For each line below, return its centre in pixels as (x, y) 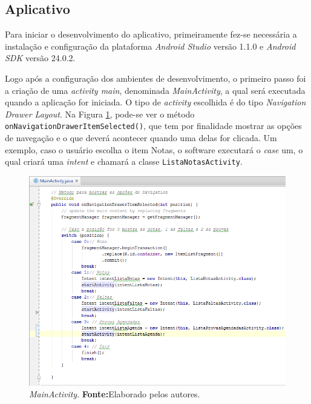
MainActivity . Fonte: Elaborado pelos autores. (115, 394)
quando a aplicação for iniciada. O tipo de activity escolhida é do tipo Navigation (155, 102)
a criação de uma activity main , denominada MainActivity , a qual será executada (155, 90)
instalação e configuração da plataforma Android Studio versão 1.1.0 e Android (150, 46)
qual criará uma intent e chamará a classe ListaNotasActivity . (124, 161)
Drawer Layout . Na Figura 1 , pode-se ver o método (100, 114)
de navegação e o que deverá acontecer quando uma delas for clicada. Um (141, 138)
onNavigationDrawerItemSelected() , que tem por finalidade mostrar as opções (153, 126)
